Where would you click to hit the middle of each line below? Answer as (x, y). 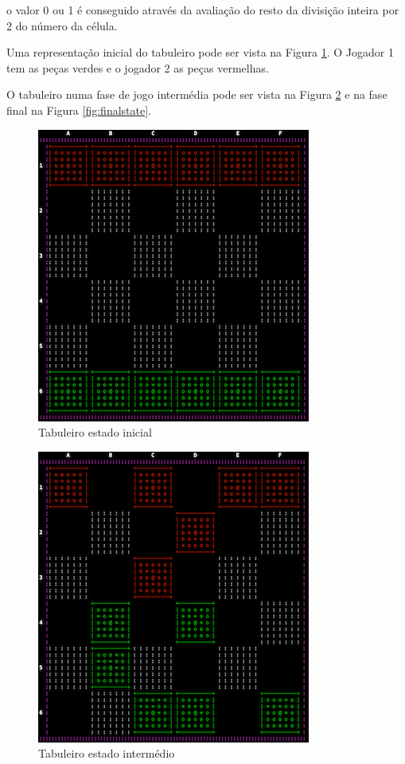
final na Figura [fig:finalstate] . (79, 110)
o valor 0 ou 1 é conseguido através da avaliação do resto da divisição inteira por (203, 10)
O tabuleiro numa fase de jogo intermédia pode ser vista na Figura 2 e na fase (197, 94)
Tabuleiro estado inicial (95, 432)
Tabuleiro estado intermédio (107, 753)
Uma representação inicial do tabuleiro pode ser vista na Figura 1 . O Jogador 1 (200, 52)
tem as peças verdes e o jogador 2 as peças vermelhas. (138, 67)
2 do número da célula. (62, 25)
